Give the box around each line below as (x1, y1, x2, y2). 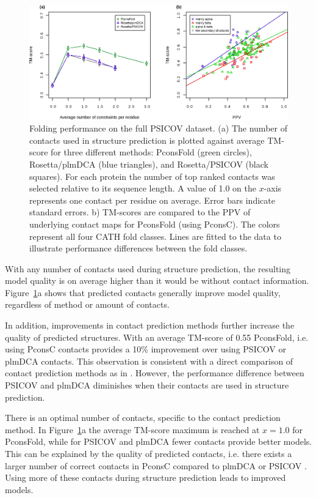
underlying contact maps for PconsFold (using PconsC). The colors (29, 217, 280, 230)
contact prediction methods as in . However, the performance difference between (5, 366, 304, 379)
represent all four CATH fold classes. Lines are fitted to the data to (29, 229, 281, 242)
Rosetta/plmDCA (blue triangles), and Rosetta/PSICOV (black (29, 157, 268, 170)
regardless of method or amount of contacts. (5, 298, 170, 311)
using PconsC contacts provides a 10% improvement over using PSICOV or (5, 343, 286, 355)
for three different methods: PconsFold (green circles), (51, 146, 252, 158)
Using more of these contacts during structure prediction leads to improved (5, 471, 286, 484)
